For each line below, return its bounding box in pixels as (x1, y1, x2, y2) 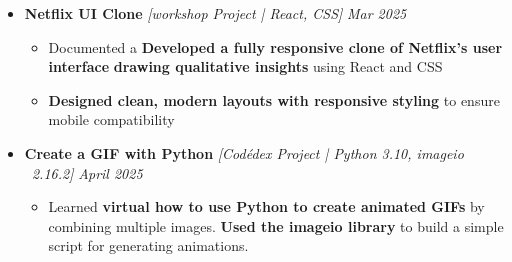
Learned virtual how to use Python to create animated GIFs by (48, 196, 485, 217)
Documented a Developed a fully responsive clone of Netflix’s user (48, 36, 503, 57)
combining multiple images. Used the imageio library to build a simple (48, 215, 504, 236)
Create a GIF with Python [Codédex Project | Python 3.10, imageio (24, 142, 464, 163)
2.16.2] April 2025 (31, 162, 143, 183)
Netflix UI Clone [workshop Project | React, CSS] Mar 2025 (24, 3, 407, 23)
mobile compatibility (48, 109, 175, 130)
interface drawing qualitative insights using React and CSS (48, 56, 443, 77)
